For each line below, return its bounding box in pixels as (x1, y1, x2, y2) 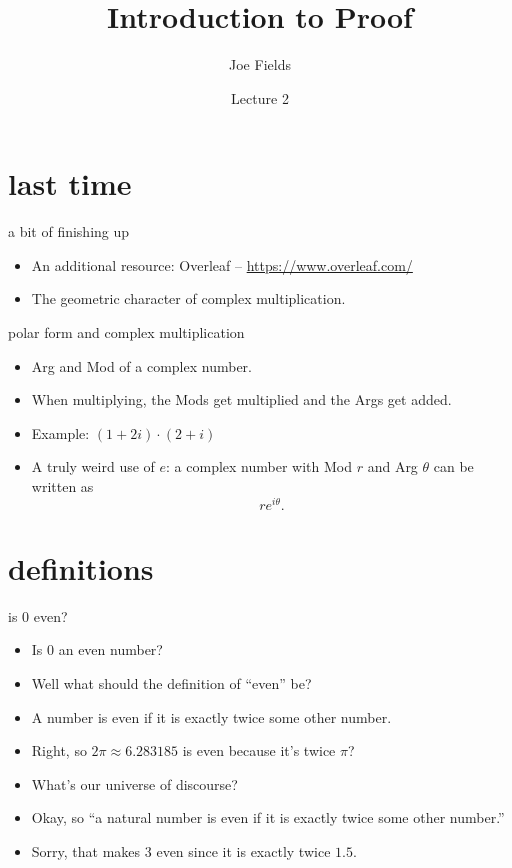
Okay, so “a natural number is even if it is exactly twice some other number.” (31, 807, 505, 828)
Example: (31, 422, 90, 443)
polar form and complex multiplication (8, 322, 245, 343)
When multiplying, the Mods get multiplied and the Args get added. (31, 389, 452, 410)
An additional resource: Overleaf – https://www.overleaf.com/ (31, 254, 413, 275)
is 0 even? (8, 605, 68, 626)
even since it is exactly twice (156, 840, 331, 861)
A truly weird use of (31, 456, 155, 477)
